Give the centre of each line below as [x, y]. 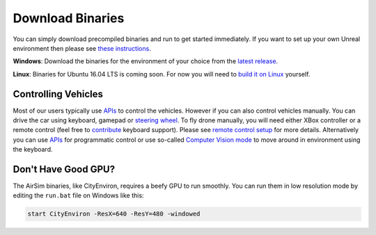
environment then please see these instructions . [82, 48]
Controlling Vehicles [58, 94]
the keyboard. [33, 149]
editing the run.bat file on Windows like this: [78, 195]
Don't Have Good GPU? [64, 169]
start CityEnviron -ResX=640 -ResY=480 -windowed [114, 214]
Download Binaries [69, 18]
